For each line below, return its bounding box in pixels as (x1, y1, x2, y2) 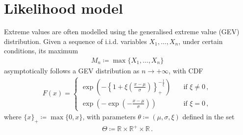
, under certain (178, 36, 223, 46)
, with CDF (169, 65, 203, 75)
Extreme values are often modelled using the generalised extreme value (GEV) (4, 26, 240, 37)
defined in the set (182, 112, 235, 122)
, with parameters (82, 112, 136, 122)
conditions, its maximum (4, 45, 78, 56)
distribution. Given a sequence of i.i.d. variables (4, 36, 147, 46)
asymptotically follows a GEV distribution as (4, 65, 140, 75)
